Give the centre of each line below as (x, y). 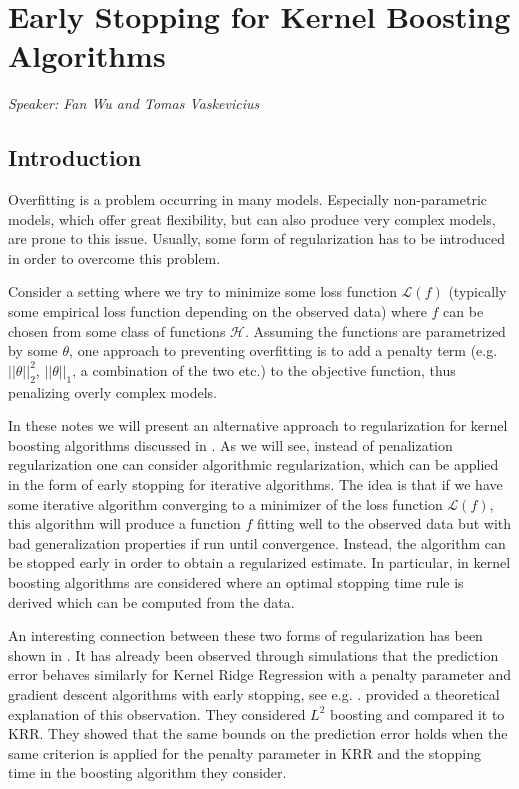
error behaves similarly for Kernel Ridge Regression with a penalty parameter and (260, 674)
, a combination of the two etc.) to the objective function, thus (264, 369)
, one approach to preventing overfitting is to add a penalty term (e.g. (283, 350)
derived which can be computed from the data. (151, 601)
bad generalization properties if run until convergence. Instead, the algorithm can (257, 542)
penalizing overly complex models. (112, 391)
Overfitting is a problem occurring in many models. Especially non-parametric (248, 199)
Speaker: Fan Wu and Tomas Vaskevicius (134, 103)
